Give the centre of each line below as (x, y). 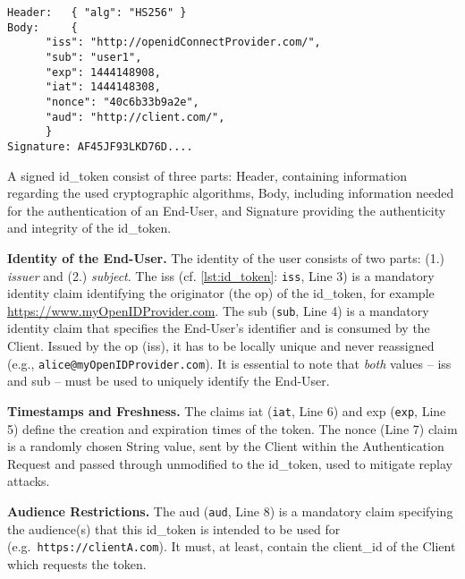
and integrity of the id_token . (89, 228)
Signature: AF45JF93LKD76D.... (100, 146)
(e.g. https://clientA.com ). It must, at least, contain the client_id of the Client (232, 546)
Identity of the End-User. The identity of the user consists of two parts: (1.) (226, 257)
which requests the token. (77, 563)
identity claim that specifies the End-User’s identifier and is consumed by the (219, 328)
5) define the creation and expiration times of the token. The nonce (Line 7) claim (232, 428)
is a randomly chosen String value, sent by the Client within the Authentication (226, 446)
